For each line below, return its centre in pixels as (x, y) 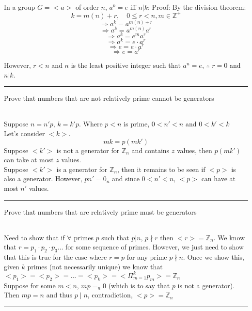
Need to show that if (34, 237)
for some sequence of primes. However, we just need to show (155, 247)
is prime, (137, 124)
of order (87, 7)
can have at (219, 179)
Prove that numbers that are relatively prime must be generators (100, 211)
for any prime (147, 257)
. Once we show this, (213, 257)
